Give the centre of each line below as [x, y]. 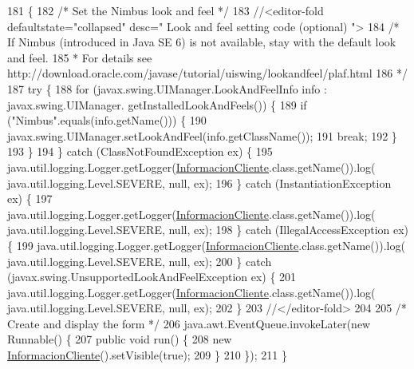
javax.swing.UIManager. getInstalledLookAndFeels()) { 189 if [157, 104]
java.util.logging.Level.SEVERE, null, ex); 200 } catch [140, 261]
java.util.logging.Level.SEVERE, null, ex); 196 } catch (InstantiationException [199, 183]
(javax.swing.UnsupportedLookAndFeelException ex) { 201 [152, 277]
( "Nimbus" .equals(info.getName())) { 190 [107, 120]
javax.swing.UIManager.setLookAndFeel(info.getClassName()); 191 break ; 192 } [202, 135]
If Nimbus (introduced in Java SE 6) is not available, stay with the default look [202, 42]
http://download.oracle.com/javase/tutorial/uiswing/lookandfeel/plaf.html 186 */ [207, 73]
